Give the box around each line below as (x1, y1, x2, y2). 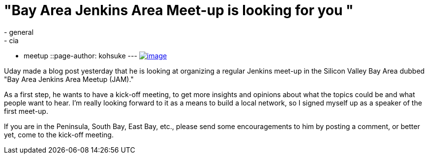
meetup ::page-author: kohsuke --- (24, 51, 137, 60)
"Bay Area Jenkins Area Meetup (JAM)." (4, 75, 134, 83)
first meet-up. (4, 106, 48, 115)
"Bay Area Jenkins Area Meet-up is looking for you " (4, 2, 354, 19)
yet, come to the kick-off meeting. (4, 130, 114, 139)
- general (4, 27, 34, 36)
